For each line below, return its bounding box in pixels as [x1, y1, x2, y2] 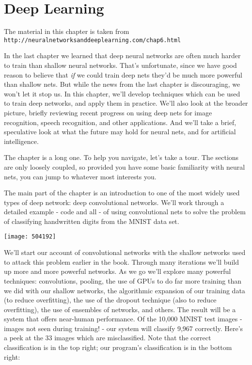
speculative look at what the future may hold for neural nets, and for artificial [4, 127, 236, 137]
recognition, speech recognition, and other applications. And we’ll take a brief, [4, 117, 236, 127]
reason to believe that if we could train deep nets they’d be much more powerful [4, 69, 242, 79]
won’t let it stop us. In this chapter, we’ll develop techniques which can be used [4, 88, 240, 98]
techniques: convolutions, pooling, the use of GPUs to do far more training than [4, 275, 241, 286]
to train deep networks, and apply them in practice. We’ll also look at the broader [4, 98, 248, 108]
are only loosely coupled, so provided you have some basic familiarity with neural [4, 161, 245, 172]
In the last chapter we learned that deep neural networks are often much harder [4, 50, 241, 61]
